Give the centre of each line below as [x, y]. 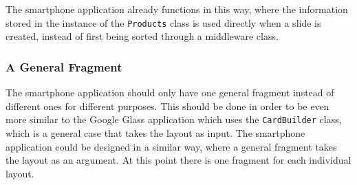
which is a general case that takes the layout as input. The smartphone [155, 132]
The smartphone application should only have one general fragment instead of [170, 92]
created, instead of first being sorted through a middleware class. [142, 36]
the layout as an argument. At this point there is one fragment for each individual [178, 160]
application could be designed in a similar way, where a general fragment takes [171, 146]
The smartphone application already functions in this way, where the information [177, 9]
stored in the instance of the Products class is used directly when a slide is [163, 22]
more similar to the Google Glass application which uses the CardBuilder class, [174, 119]
